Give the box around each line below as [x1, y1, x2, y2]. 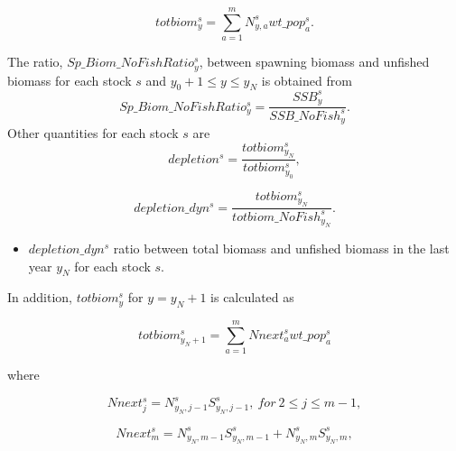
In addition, [7, 288, 72, 307]
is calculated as [210, 288, 294, 307]
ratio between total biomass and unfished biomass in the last [113, 238, 450, 257]
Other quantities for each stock [7, 124, 179, 143]
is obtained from [261, 70, 352, 89]
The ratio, [7, 52, 63, 71]
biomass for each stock [7, 70, 132, 89]
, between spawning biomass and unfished [199, 52, 430, 71]
